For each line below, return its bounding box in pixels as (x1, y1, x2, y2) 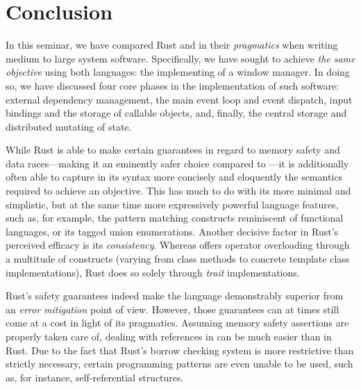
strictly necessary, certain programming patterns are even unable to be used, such (6, 356, 353, 371)
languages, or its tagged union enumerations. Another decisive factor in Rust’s (6, 224, 339, 238)
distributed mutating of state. (6, 119, 132, 133)
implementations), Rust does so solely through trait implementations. (6, 265, 300, 279)
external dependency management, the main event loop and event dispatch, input (6, 92, 353, 106)
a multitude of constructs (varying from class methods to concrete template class (6, 251, 350, 266)
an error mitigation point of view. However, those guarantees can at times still (6, 301, 339, 316)
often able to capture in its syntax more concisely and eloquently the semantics (6, 169, 342, 184)
